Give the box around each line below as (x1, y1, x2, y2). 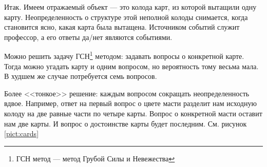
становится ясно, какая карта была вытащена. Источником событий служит (4, 22, 240, 32)
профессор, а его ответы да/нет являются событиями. (4, 31, 173, 42)
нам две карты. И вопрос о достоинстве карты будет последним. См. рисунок (4, 118, 247, 129)
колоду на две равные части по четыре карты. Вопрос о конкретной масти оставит (4, 108, 262, 118)
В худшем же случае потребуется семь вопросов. (4, 71, 157, 81)
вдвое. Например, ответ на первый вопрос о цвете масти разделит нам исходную (4, 98, 257, 109)
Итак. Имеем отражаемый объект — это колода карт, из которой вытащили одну (4, 2, 257, 12)
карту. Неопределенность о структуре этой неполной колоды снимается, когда (4, 11, 248, 22)
